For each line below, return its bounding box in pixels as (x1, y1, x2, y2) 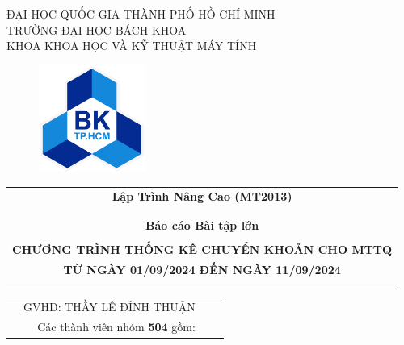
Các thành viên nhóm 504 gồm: (37, 318, 196, 335)
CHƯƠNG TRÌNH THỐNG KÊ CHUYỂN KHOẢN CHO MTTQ (12, 240, 393, 257)
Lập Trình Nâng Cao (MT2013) (112, 188, 292, 205)
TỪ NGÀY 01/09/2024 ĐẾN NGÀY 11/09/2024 (63, 260, 341, 277)
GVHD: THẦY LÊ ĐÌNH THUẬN (23, 297, 196, 314)
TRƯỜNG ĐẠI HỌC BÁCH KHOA (6, 21, 187, 38)
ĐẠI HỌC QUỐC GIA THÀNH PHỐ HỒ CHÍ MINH (6, 6, 276, 22)
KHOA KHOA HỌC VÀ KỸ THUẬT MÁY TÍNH (6, 37, 257, 54)
